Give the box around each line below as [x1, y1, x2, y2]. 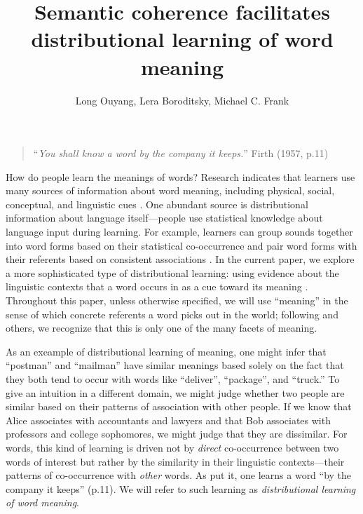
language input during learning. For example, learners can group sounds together [6, 224, 353, 239]
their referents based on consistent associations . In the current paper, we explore [6, 252, 355, 266]
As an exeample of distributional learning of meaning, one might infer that [6, 344, 327, 358]
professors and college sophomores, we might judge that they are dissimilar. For [6, 426, 348, 441]
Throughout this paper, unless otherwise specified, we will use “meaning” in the [6, 293, 348, 308]
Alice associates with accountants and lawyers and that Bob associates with [6, 412, 331, 427]
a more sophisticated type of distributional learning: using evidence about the [6, 265, 339, 280]
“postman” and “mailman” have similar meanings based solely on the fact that [6, 358, 344, 372]
